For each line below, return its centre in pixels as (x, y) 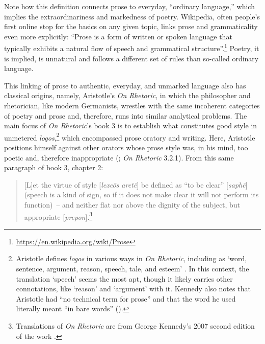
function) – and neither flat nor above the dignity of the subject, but (132, 204)
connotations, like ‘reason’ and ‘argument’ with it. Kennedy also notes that (133, 289)
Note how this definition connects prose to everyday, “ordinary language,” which (129, 6)
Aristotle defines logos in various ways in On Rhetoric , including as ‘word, (131, 258)
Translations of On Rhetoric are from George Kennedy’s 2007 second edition (135, 326)
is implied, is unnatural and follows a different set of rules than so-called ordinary (131, 58)
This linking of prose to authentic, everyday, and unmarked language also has (125, 85)
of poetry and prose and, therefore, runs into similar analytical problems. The (126, 115)
